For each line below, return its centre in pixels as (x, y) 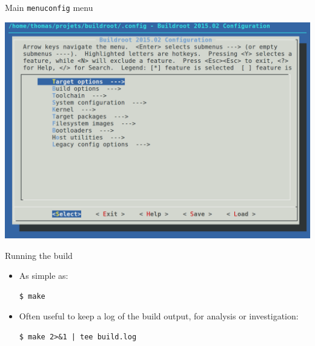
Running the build (39, 255)
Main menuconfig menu (49, 7)
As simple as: (44, 276)
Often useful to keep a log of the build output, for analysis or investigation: (159, 316)
